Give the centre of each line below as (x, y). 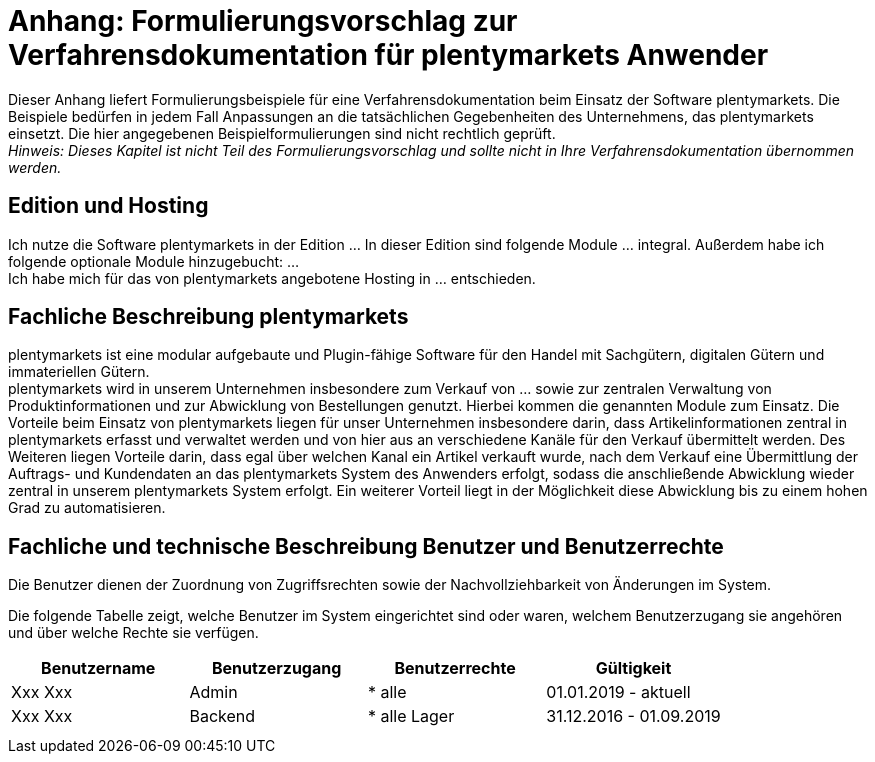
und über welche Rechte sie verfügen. (133, 633)
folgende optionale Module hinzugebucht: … (154, 261)
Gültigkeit (633, 668)
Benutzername (98, 668)
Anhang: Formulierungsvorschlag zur (263, 21)
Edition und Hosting (108, 206)
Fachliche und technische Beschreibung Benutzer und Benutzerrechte (366, 546)
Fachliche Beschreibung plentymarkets (208, 317)
